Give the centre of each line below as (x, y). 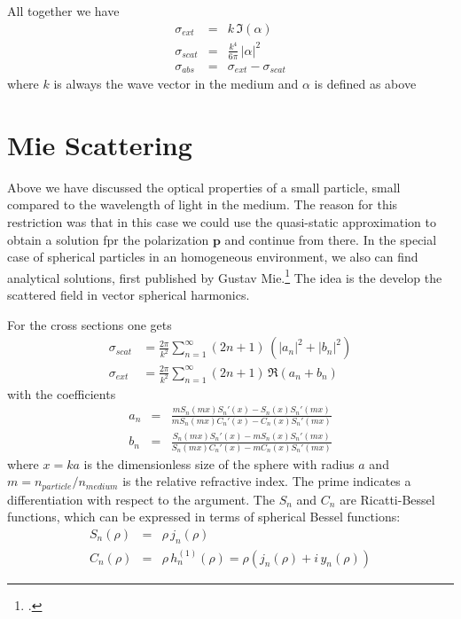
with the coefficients (62, 393)
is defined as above (365, 84)
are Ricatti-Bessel (387, 499)
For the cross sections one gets (90, 324)
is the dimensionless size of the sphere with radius (219, 463)
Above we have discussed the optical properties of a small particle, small (204, 187)
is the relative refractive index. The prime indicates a (267, 481)
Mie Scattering (100, 144)
